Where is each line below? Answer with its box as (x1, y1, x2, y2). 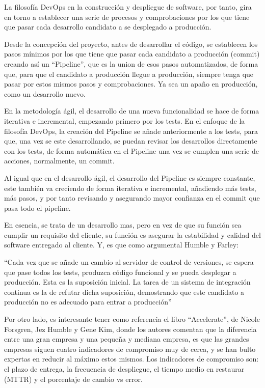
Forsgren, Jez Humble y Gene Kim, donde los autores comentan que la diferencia (4, 323, 257, 334)
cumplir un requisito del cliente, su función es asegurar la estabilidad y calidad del (4, 229, 261, 240)
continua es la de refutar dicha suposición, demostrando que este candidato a (4, 286, 245, 297)
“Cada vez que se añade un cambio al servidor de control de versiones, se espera (4, 257, 254, 267)
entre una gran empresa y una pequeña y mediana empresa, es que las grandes (4, 334, 249, 344)
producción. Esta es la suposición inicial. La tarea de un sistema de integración (4, 276, 251, 287)
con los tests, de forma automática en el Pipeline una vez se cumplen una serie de (4, 145, 259, 156)
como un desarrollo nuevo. (4, 88, 86, 99)
